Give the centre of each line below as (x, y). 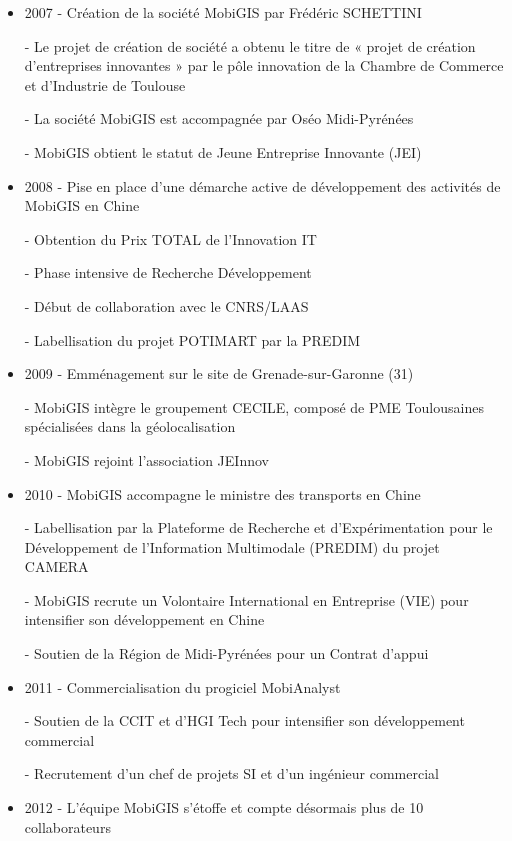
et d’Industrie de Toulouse (105, 84)
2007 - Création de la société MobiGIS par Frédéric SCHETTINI (223, 12)
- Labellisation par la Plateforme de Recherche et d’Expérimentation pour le (258, 527)
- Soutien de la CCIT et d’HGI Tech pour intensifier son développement (244, 720)
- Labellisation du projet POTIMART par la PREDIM (192, 339)
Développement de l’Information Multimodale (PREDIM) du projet (232, 546)
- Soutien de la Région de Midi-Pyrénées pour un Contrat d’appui (226, 653)
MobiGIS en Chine (82, 205)
